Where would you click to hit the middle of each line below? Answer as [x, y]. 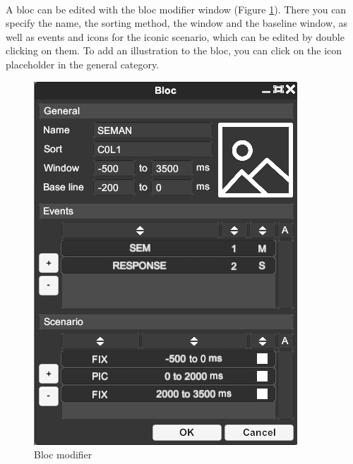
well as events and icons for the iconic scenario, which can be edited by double [175, 36]
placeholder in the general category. [83, 64]
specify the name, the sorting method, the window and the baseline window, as [177, 23]
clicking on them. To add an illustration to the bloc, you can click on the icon [174, 50]
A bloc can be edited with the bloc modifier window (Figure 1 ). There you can [176, 9]
